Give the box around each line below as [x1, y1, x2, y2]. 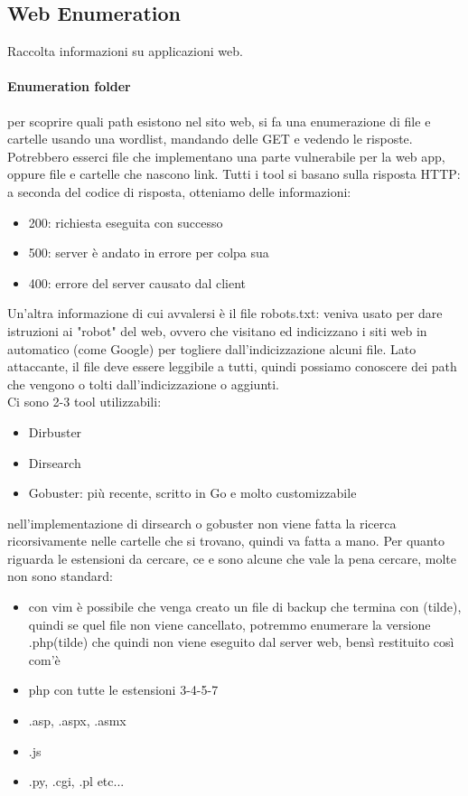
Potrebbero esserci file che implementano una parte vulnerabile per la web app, [7, 146, 445, 165]
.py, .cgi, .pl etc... [28, 772, 125, 791]
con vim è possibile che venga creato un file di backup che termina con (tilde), [28, 597, 462, 616]
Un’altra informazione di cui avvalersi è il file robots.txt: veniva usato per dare [7, 304, 443, 323]
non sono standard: [7, 567, 113, 585]
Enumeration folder [7, 77, 131, 96]
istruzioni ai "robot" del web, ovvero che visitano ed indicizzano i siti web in [7, 321, 427, 340]
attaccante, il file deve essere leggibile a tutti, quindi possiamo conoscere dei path [7, 357, 457, 376]
